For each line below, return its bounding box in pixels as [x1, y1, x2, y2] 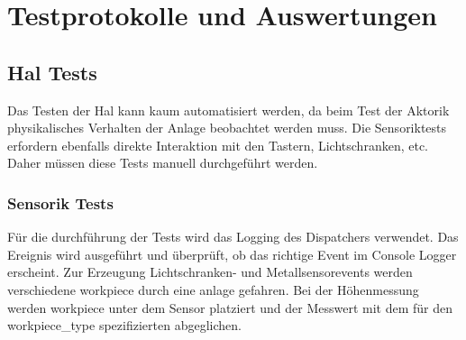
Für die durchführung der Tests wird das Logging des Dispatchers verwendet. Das [7, 227, 459, 246]
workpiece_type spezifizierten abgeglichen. [7, 316, 242, 335]
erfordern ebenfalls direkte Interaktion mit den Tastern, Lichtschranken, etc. [7, 135, 428, 154]
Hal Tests [7, 58, 97, 86]
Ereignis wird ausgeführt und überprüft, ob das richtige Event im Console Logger [7, 244, 457, 263]
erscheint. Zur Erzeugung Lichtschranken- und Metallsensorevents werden [7, 262, 413, 281]
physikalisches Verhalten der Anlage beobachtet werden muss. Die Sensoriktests [7, 118, 447, 137]
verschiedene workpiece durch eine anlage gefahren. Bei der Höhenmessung [7, 280, 419, 299]
